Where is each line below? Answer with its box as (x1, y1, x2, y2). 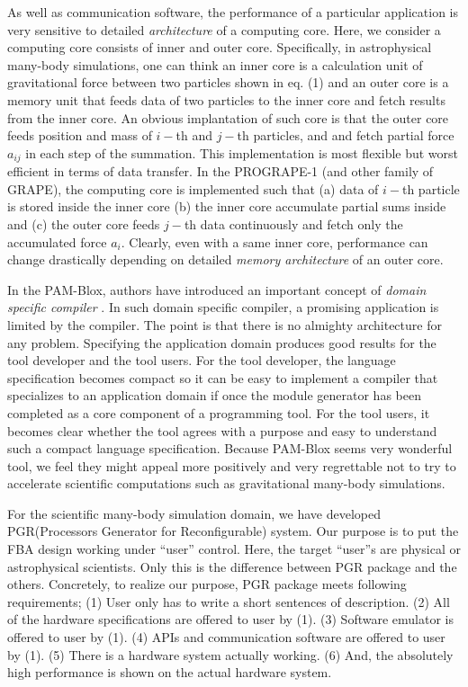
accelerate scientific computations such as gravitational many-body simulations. (7, 474, 445, 493)
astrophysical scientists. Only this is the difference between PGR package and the (7, 557, 457, 575)
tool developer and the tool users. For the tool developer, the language (7, 351, 396, 370)
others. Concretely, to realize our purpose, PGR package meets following (7, 575, 407, 593)
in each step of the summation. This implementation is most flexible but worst (25, 143, 459, 162)
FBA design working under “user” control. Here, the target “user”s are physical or (7, 540, 461, 558)
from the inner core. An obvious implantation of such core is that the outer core (7, 108, 449, 127)
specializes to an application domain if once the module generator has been (7, 386, 421, 405)
